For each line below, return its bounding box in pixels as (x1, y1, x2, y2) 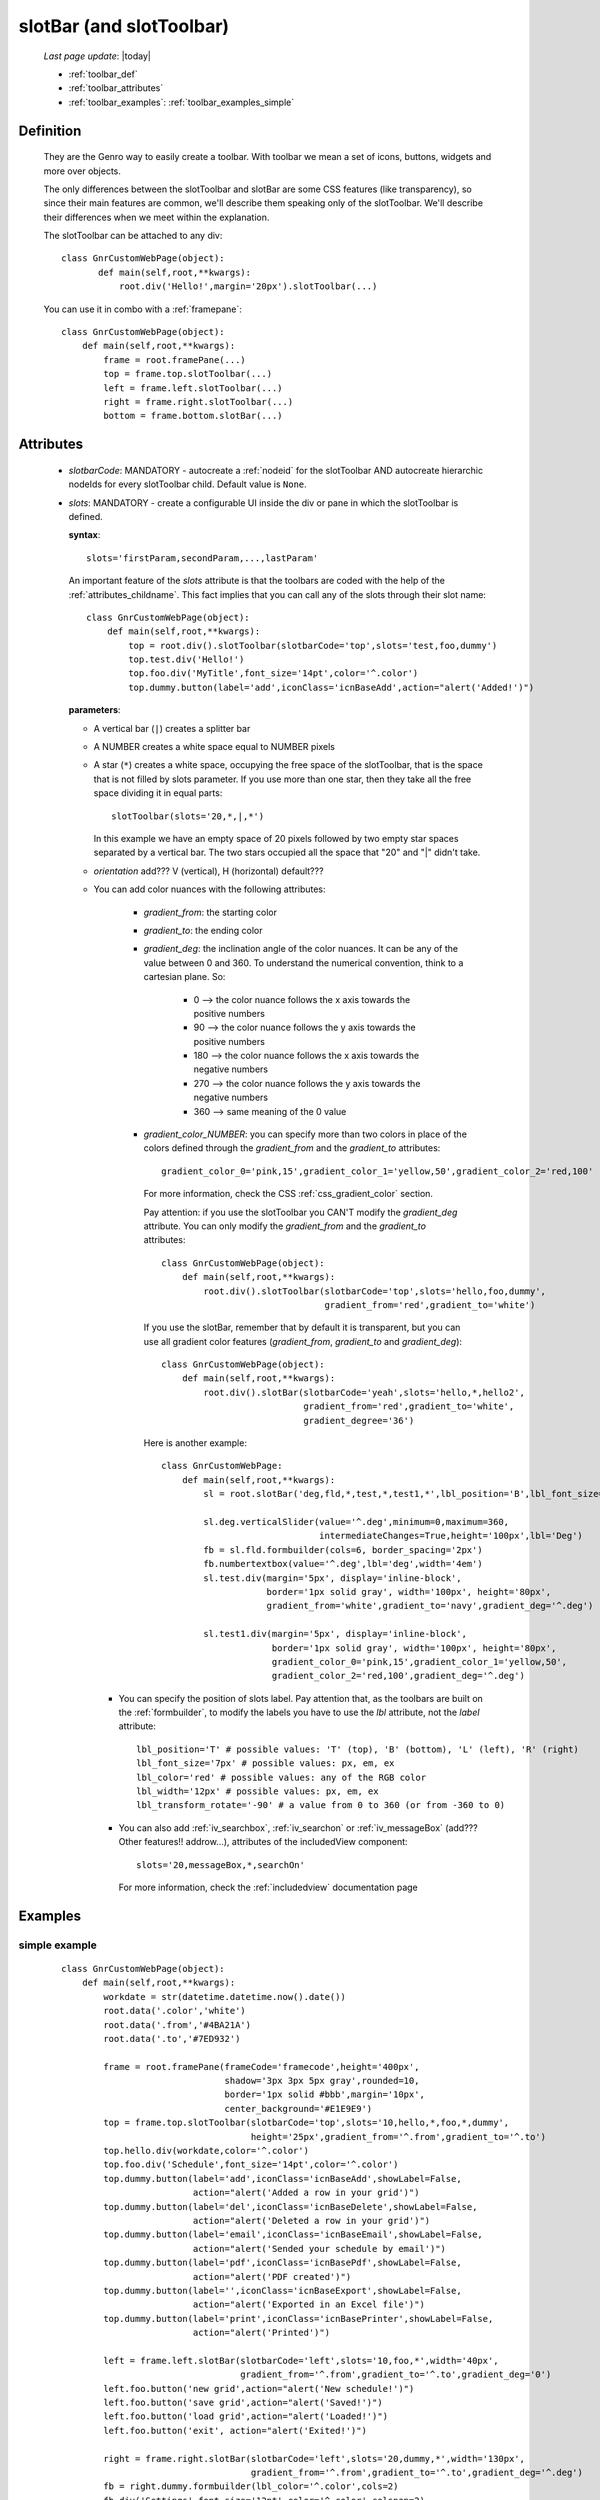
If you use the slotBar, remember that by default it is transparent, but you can (143, 1321, 461, 1334)
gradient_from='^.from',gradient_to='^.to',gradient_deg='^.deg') (250, 2467, 584, 2479)
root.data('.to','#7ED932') (103, 2033, 241, 2044)
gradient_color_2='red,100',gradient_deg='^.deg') (271, 1670, 525, 1682)
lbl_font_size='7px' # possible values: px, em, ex (136, 1758, 395, 1769)
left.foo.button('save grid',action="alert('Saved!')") (103, 2397, 384, 2409)
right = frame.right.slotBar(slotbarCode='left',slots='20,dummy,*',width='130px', (103, 2453, 525, 2464)
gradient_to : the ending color (143, 924, 263, 936)
